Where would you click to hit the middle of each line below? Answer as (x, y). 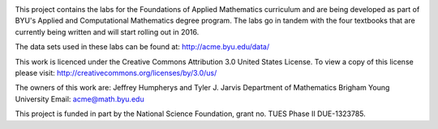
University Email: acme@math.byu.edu (80, 99)
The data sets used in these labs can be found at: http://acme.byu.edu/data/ (142, 47)
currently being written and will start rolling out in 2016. (107, 31)
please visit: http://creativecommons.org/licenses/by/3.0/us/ (116, 73)
